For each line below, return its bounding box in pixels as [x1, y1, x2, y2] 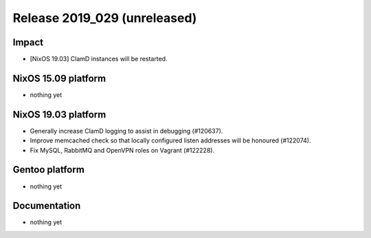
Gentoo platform [12, 164, 85, 175]
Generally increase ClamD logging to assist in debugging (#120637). [30, 127, 223, 135]
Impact [12, 36, 44, 48]
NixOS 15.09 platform [12, 72, 106, 84]
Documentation [12, 200, 81, 212]
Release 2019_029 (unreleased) [12, 10, 197, 25]
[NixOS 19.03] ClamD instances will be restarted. [30, 55, 168, 63]
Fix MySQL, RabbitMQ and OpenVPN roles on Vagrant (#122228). [30, 146, 215, 154]
